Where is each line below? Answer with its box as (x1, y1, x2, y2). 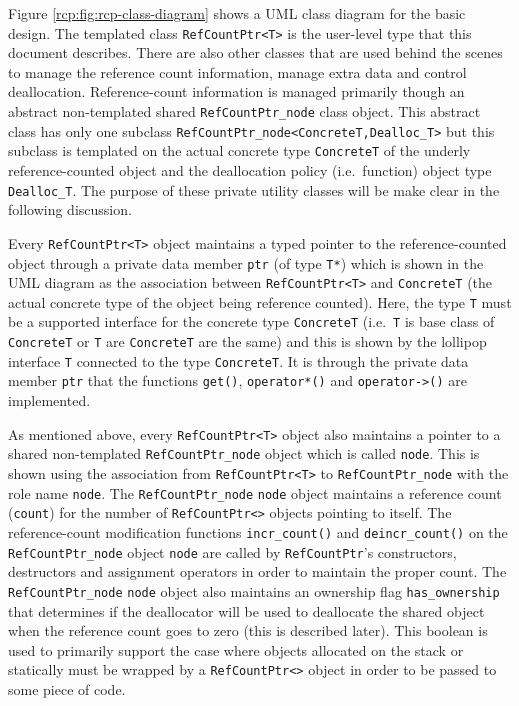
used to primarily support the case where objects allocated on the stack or (8, 639, 464, 660)
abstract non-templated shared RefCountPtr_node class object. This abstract (8, 101, 481, 122)
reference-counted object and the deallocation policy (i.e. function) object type (8, 160, 492, 180)
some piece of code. (8, 678, 126, 699)
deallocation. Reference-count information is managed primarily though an (8, 81, 465, 102)
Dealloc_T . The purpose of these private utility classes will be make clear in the (8, 179, 500, 200)
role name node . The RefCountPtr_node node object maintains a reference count (8, 482, 502, 503)
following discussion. (8, 199, 132, 220)
